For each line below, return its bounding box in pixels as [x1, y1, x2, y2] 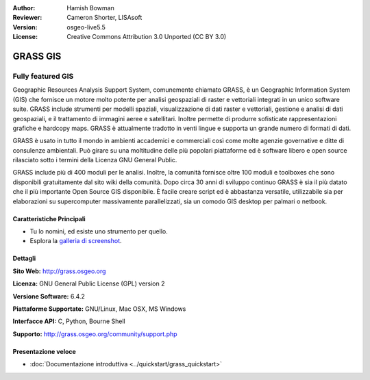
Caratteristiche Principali [12, 214, 86, 223]
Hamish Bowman [66, 4, 114, 12]
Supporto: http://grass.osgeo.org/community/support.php [12, 329, 177, 338]
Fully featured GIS [12, 71, 74, 81]
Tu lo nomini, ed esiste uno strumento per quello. [29, 227, 168, 236]
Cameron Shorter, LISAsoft [66, 14, 143, 22]
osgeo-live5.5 [66, 23, 106, 31]
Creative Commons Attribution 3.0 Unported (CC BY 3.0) [66, 33, 227, 41]
